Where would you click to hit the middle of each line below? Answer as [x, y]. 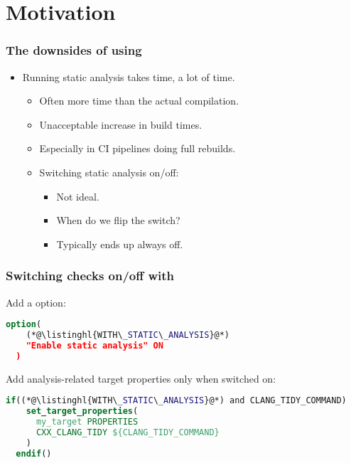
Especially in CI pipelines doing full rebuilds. [137, 148]
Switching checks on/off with [90, 276]
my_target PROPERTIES [87, 422]
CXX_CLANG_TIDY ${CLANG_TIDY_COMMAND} [128, 432]
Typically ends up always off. [120, 244]
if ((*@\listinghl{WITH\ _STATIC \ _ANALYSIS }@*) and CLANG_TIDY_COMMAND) [176, 401]
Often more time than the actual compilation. [139, 101]
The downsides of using [74, 50]
